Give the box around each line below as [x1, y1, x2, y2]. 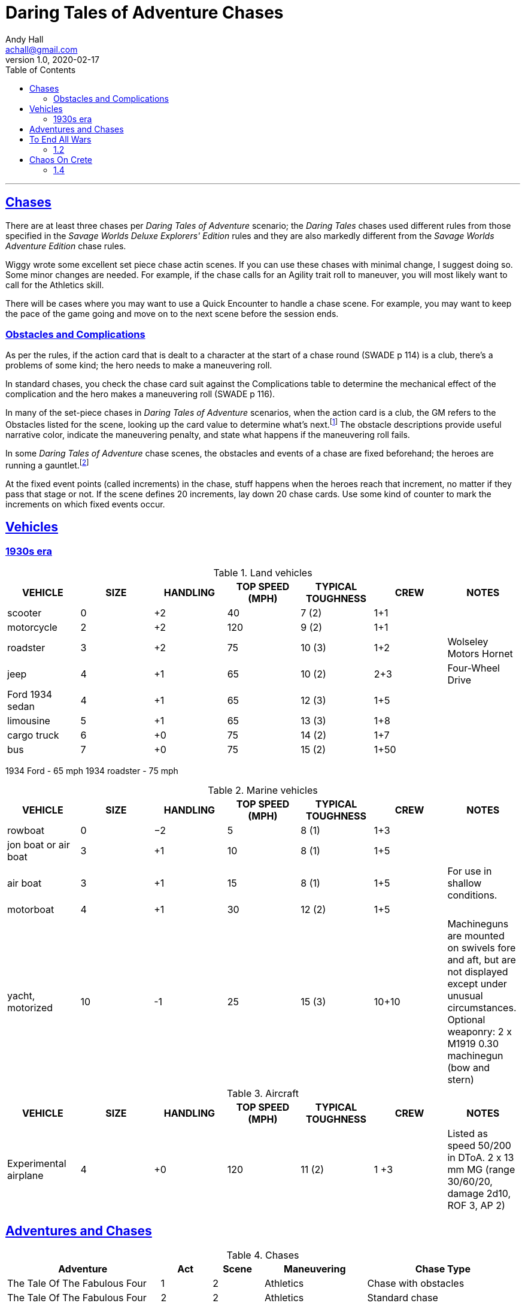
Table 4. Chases [226, 1248, 299, 1261]
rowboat [7, 824, 44, 836]
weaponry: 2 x [447, 1025, 512, 1038]
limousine [7, 714, 50, 727]
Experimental [7, 1157, 66, 1169]
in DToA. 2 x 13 [447, 1151, 514, 1163]
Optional [447, 1013, 485, 1026]
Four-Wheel [447, 661, 500, 674]
